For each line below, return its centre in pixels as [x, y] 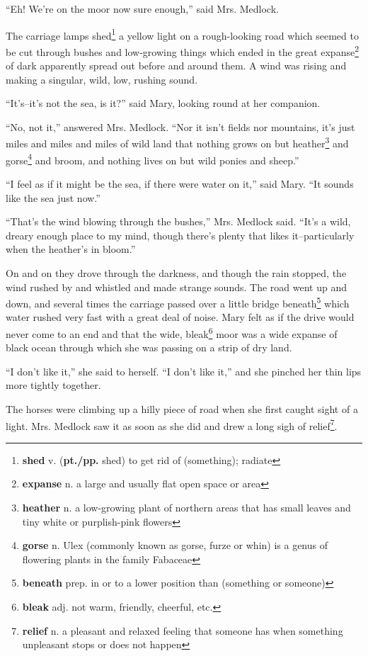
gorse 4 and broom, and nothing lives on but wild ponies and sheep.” [153, 159]
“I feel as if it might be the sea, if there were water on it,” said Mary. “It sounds [180, 183]
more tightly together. [53, 385]
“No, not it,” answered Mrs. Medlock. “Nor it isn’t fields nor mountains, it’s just [180, 126]
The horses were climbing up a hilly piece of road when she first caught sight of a [182, 409]
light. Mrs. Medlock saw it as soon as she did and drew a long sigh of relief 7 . [172, 424]
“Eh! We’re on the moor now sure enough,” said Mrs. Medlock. [142, 9]
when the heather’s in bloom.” [71, 249]
